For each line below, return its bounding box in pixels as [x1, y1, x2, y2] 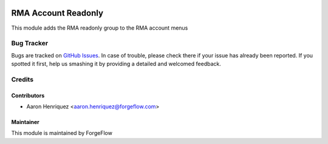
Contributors [11, 91, 45, 99]
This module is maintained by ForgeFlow [11, 129, 112, 137]
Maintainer [11, 119, 39, 125]
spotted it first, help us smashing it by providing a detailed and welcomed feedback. [11, 61, 221, 68]
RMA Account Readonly [11, 8, 103, 18]
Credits [11, 75, 33, 83]
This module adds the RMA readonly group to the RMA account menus [11, 24, 188, 31]
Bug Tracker [11, 39, 49, 48]
